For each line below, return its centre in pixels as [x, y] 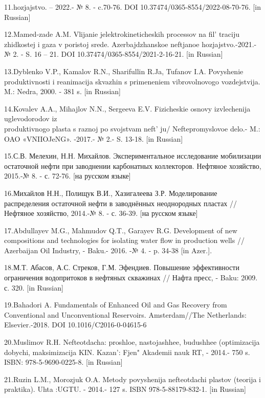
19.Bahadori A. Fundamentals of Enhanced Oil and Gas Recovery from [116, 305]
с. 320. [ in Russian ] [34, 287]
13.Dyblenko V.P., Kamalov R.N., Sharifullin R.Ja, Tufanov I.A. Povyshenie [124, 71]
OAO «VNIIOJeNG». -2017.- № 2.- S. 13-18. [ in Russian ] [94, 138]
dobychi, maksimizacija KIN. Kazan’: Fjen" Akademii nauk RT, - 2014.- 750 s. [127, 352]
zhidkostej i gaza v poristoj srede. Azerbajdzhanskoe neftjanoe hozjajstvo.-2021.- [130, 44]
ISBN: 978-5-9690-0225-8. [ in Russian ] [63, 362]
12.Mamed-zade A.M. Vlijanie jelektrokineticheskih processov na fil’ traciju [122, 34]
